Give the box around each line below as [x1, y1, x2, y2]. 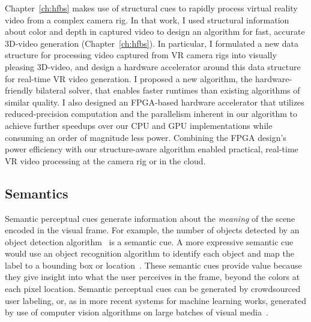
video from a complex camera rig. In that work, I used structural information [5, 13, 289, 26]
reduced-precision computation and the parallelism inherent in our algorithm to [5, 107, 297, 120]
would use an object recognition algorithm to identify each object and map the [5, 247, 295, 260]
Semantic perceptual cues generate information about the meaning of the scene [5, 212, 295, 224]
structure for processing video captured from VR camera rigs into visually [5, 49, 277, 61]
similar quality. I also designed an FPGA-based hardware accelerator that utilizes [5, 95, 304, 108]
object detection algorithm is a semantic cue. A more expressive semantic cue [5, 235, 294, 248]
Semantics [5, 183, 68, 202]
